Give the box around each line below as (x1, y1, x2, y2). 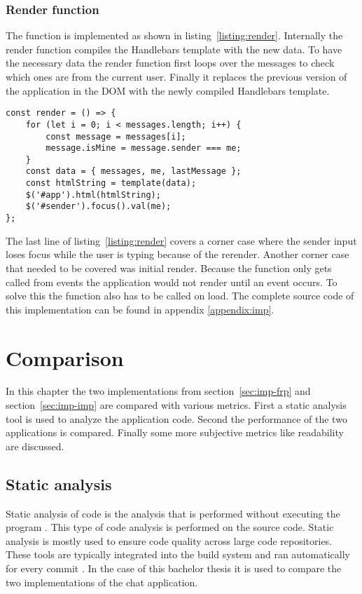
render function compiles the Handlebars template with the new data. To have (6, 41, 342, 56)
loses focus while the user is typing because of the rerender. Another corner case (6, 247, 349, 262)
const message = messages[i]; (46, 131, 186, 142)
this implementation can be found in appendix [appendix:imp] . (6, 302, 274, 316)
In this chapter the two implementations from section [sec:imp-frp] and (6, 384, 311, 398)
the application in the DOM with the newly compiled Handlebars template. (6, 83, 330, 97)
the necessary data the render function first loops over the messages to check (6, 55, 335, 70)
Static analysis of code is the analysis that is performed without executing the (6, 506, 340, 520)
